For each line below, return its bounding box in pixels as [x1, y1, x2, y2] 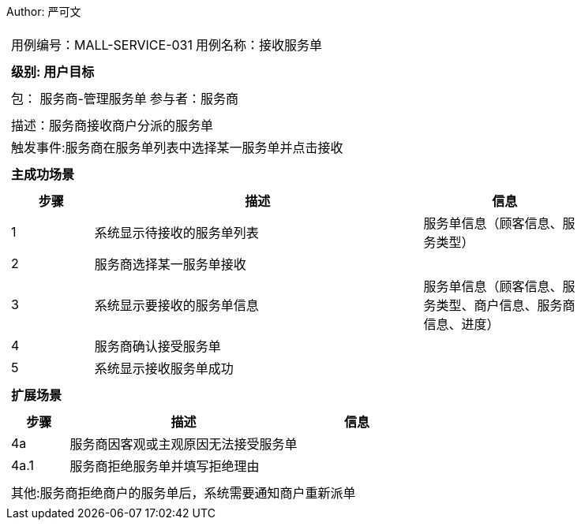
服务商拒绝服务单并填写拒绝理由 [69, 458, 260, 474]
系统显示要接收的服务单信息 [94, 297, 259, 313]
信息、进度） [423, 316, 500, 332]
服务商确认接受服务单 [94, 338, 221, 354]
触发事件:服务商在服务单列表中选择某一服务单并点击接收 [11, 140, 343, 155]
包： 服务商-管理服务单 [11, 91, 147, 106]
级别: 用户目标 [11, 64, 95, 80]
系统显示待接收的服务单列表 [94, 225, 259, 241]
